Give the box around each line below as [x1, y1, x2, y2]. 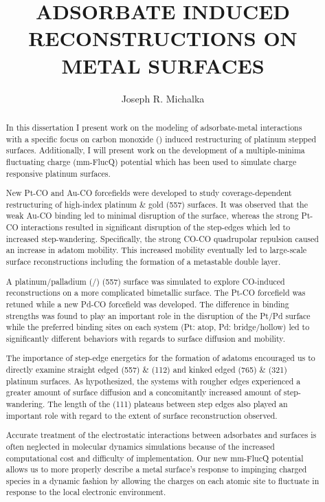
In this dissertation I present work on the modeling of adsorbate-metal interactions [5, 121, 302, 133]
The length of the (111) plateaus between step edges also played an [47, 398, 288, 409]
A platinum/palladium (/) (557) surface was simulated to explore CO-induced [5, 275, 285, 287]
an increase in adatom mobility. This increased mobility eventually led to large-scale [5, 244, 307, 256]
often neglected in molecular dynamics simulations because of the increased [5, 440, 275, 452]
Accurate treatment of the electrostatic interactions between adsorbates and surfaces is [5, 429, 317, 441]
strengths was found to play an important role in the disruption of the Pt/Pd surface [5, 309, 311, 321]
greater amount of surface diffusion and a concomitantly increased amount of [5, 386, 281, 398]
